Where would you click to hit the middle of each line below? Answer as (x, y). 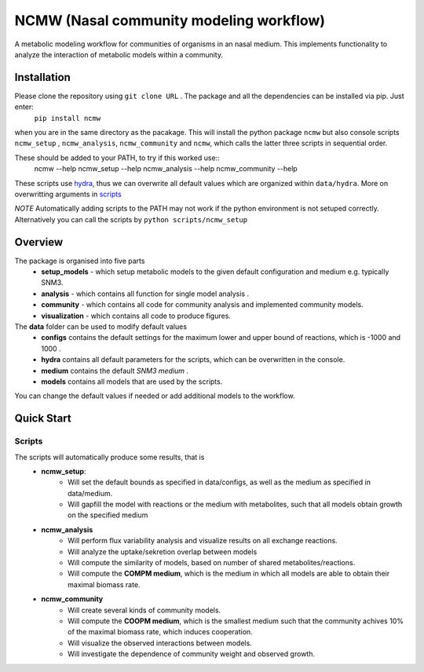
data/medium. (90, 493)
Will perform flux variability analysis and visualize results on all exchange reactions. (203, 541)
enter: (24, 107)
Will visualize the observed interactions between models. (160, 643)
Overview (39, 242)
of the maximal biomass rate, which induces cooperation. (160, 632)
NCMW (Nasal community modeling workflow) (170, 20)
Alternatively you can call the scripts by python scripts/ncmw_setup (131, 219)
